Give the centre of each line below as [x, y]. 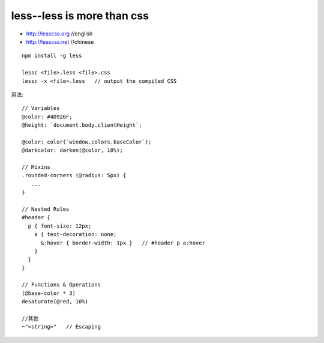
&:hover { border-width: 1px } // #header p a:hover [123, 243]
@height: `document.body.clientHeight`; [82, 125]
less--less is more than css [80, 16]
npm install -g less [52, 56]
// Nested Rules [46, 209]
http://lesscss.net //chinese [60, 41]
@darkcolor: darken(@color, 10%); [72, 150]
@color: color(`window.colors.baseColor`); [87, 142]
